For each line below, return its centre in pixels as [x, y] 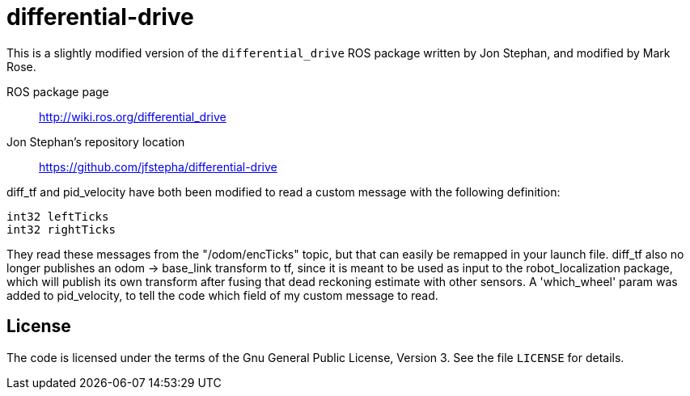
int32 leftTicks [58, 216]
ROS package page [58, 91]
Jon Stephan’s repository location [96, 141]
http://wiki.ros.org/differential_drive [133, 116]
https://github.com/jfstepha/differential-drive [158, 166]
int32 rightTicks [61, 229]
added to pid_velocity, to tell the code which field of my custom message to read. [222, 295]
